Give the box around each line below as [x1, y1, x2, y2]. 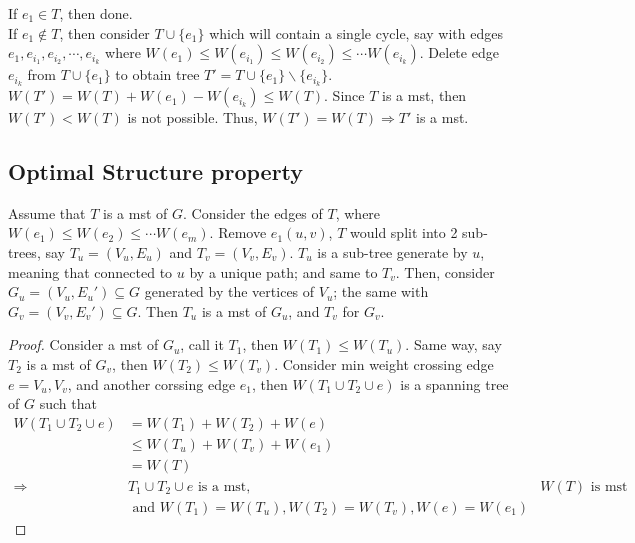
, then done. [59, 3, 133, 23]
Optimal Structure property [8, 156, 304, 187]
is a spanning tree [400, 373, 509, 394]
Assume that [8, 202, 86, 223]
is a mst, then [382, 85, 467, 106]
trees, [8, 242, 41, 263]
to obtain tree [115, 64, 200, 85]
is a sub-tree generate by [317, 242, 468, 263]
